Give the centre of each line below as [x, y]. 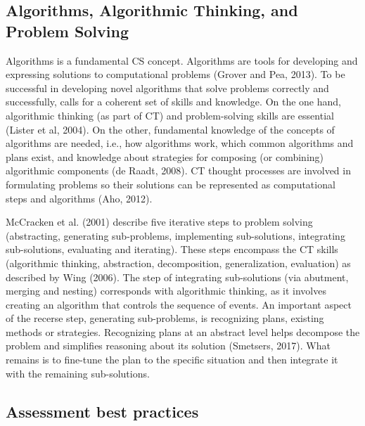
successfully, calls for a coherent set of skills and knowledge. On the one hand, [173, 102]
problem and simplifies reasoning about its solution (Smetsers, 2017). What [168, 346]
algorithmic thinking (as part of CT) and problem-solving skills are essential [170, 115]
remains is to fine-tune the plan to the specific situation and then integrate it [172, 360]
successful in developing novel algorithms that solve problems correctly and [167, 88]
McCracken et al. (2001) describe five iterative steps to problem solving [159, 222]
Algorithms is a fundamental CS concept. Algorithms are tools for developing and [182, 60]
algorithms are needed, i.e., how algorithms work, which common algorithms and [180, 143]
